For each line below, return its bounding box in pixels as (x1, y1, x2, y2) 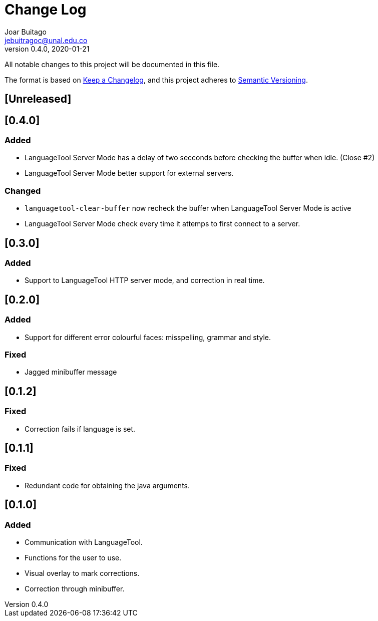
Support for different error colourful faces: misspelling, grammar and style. (25, 333, 271, 342)
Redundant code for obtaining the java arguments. (25, 481, 190, 490)
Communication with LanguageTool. (25, 537, 143, 546)
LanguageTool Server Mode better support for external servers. (25, 169, 234, 178)
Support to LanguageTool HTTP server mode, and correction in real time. (25, 276, 265, 285)
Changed (5, 185, 41, 196)
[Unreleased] (5, 93, 72, 106)
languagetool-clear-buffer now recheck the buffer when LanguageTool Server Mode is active (25, 204, 351, 213)
